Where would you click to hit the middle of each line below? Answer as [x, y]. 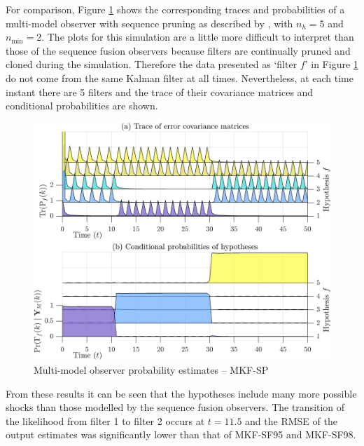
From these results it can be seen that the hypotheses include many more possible [181, 393]
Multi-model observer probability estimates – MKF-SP [151, 370]
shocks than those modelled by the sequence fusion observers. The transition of [175, 407]
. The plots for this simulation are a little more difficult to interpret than [198, 37]
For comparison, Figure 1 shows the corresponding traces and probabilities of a [175, 9]
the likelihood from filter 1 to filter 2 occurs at [105, 420]
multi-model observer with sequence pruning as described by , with [149, 23]
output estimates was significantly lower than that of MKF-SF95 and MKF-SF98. [181, 434]
